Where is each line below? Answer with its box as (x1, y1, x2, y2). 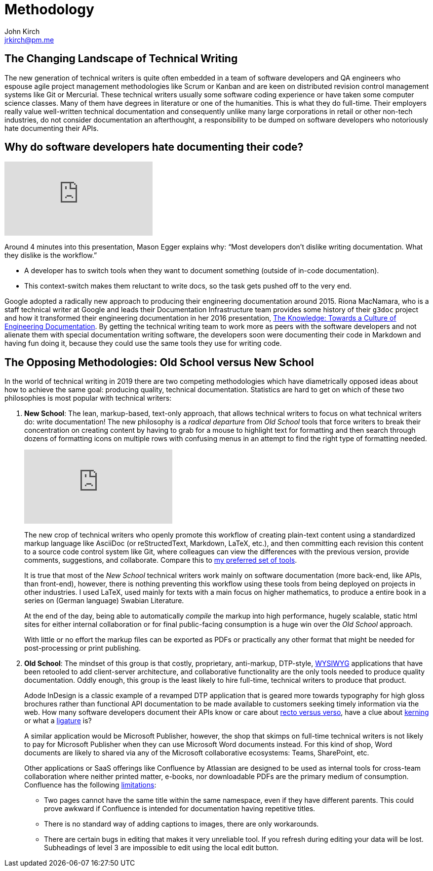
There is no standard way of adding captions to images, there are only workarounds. (44, 820, 319, 829)
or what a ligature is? (24, 716, 92, 725)
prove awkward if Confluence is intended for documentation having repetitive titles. (44, 804, 315, 813)
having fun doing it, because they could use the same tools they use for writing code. (4, 339, 282, 348)
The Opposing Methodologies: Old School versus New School (4, 356, 314, 369)
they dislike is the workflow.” (4, 251, 97, 260)
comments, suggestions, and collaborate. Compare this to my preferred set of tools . (24, 556, 297, 565)
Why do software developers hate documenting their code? (4, 141, 304, 154)
